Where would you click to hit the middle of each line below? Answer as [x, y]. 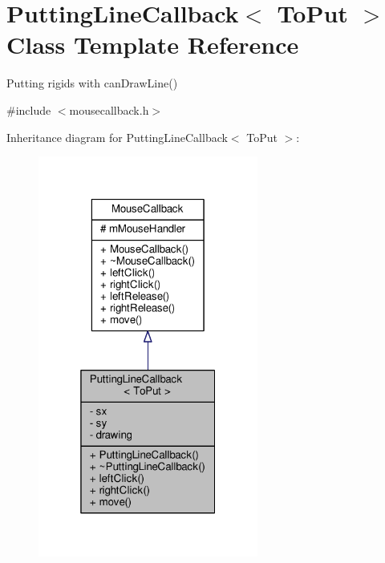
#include [29, 109]
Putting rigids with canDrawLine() [92, 83]
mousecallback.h [109, 109]
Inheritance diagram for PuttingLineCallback [117, 137]
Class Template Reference [153, 45]
